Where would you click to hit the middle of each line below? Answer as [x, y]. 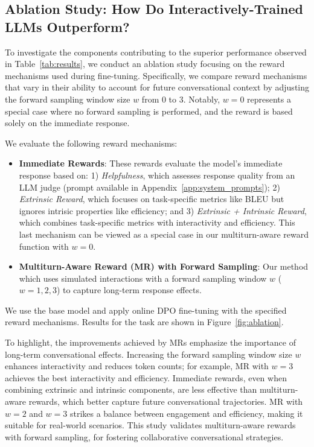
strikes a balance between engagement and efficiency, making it [186, 413]
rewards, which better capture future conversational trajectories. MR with [166, 401]
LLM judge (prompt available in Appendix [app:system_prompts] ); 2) [149, 187]
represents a [269, 99]
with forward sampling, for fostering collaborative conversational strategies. [144, 436]
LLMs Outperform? [67, 26]
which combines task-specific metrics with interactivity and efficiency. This [157, 222]
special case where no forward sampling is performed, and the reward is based [149, 111]
